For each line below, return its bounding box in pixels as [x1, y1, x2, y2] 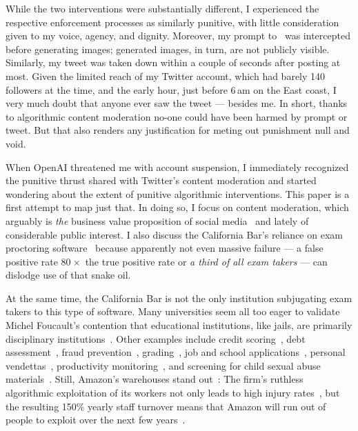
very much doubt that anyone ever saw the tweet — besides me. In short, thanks [6, 96, 348, 110]
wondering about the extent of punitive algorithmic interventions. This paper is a [6, 186, 350, 201]
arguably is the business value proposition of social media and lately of [6, 213, 309, 228]
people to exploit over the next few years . [6, 412, 186, 427]
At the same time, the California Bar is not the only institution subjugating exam [6, 290, 352, 305]
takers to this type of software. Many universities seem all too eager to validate [6, 304, 340, 319]
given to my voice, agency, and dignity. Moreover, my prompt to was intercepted [6, 28, 350, 43]
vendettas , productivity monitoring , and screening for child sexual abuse [6, 358, 321, 372]
